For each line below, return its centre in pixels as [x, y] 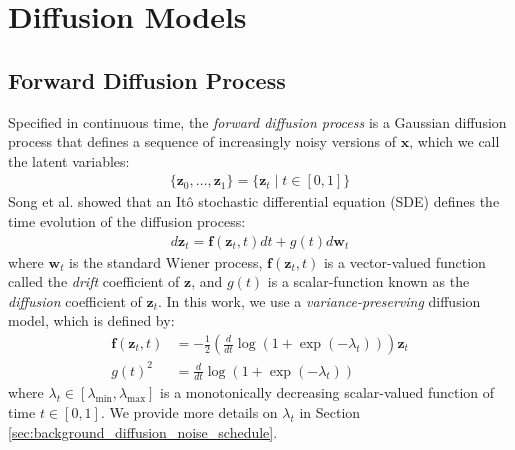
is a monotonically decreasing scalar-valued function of [327, 392]
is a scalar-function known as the [368, 281]
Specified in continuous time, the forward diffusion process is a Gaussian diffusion [257, 121]
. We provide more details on [189, 411]
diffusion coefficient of [75, 300]
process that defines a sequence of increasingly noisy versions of [202, 141]
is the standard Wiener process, [166, 261]
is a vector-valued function [404, 261]
